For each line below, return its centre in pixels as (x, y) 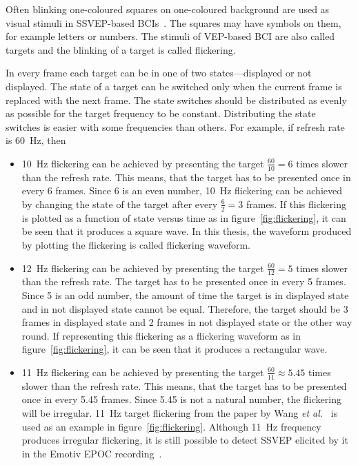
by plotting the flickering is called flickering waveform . (136, 244)
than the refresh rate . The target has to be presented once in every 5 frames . (184, 281)
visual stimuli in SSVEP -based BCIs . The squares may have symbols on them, (173, 22)
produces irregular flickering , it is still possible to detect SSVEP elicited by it (185, 440)
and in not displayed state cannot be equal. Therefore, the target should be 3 (185, 308)
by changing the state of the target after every (120, 204)
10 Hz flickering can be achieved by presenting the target (143, 163)
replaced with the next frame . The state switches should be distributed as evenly (176, 100)
